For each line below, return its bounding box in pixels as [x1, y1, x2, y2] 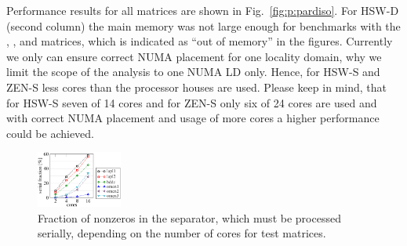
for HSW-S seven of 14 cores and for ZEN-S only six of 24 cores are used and [6, 94, 377, 110]
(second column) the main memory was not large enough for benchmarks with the [6, 17, 401, 34]
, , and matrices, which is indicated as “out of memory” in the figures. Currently [6, 33, 393, 49]
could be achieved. [6, 125, 94, 141]
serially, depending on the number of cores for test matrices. [38, 225, 326, 241]
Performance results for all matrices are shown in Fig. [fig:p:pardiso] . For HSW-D [6, 2, 399, 18]
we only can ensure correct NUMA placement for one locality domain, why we [6, 48, 382, 64]
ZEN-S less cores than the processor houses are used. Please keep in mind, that [6, 78, 387, 95]
